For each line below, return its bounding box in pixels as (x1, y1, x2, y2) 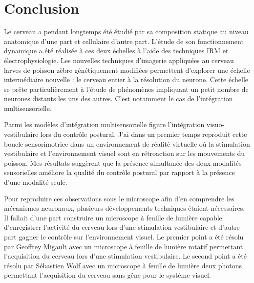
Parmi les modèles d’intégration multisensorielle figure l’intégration (4, 119, 205, 130)
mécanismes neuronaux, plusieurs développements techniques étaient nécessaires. (4, 203, 245, 213)
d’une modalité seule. (4, 177, 67, 187)
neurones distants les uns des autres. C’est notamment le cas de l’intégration (4, 93, 233, 104)
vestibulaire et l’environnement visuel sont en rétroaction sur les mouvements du (4, 148, 245, 158)
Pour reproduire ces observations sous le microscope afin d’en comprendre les (4, 193, 234, 203)
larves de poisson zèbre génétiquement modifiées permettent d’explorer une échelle (4, 65, 250, 75)
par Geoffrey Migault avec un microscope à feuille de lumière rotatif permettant (4, 241, 243, 251)
